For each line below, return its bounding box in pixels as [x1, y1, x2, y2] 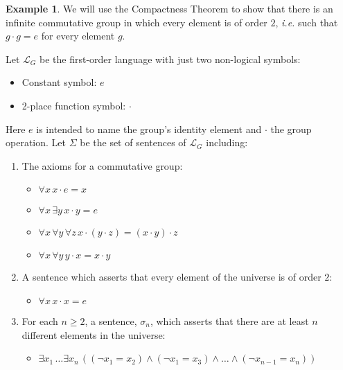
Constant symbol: [21, 75, 97, 89]
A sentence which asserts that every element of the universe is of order [21, 270, 322, 284]
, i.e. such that [275, 15, 338, 29]
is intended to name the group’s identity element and [36, 121, 262, 136]
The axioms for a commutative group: [21, 158, 183, 173]
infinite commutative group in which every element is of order [6, 15, 267, 29]
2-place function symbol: [21, 98, 126, 112]
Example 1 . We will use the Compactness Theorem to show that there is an [6, 1, 333, 15]
